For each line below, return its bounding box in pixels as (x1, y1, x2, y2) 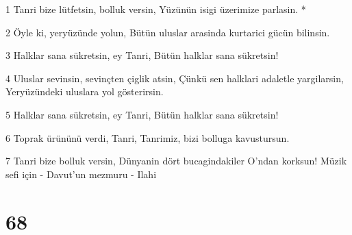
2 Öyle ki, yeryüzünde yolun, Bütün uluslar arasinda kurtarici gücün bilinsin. (5, 25, 330, 39)
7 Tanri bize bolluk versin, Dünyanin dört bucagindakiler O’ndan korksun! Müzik (5, 153, 347, 168)
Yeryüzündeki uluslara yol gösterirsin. (5, 84, 164, 99)
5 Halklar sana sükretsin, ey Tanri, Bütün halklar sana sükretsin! (5, 107, 279, 121)
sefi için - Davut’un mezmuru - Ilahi (5, 166, 157, 181)
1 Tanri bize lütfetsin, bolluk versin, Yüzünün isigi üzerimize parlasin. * (5, 2, 306, 16)
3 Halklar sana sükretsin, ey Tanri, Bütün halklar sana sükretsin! (5, 48, 279, 62)
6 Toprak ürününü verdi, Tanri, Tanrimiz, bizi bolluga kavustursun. (5, 130, 290, 145)
